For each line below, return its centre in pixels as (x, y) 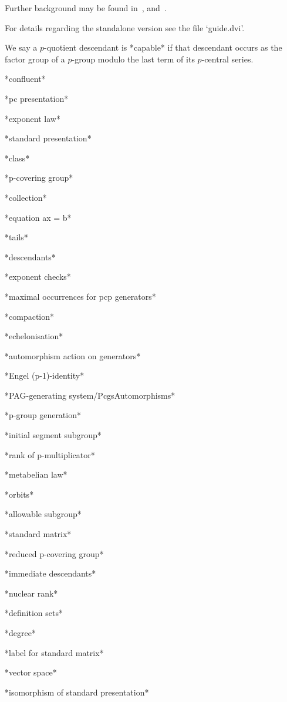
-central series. (227, 59)
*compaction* (29, 316)
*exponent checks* (38, 277)
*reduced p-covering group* (54, 553)
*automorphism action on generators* (73, 355)
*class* (17, 158)
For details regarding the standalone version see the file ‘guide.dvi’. (125, 27)
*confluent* (25, 79)
